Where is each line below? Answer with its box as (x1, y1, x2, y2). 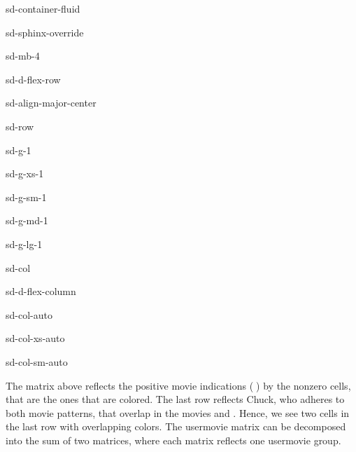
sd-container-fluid (6, 1, 80, 15)
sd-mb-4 (6, 48, 40, 63)
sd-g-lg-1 (6, 236, 43, 251)
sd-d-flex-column (6, 284, 76, 299)
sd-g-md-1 (6, 213, 48, 228)
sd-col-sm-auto (6, 354, 68, 369)
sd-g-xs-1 (6, 166, 44, 181)
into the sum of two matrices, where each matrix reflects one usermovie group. (6, 432, 341, 447)
